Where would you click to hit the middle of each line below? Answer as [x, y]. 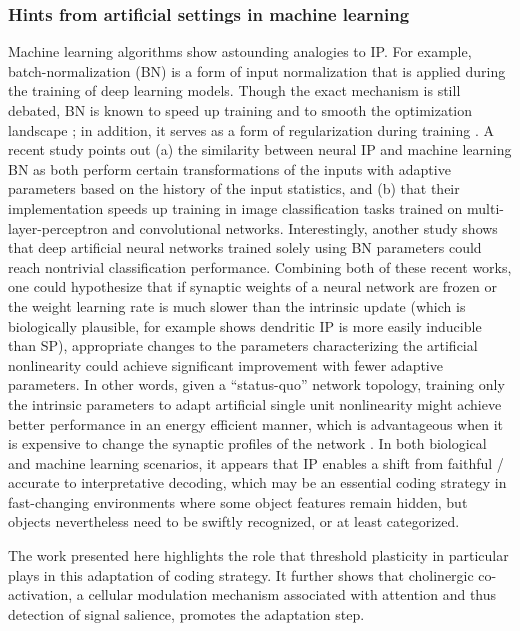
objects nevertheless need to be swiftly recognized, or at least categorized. [234, 521]
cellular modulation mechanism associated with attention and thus [292, 594]
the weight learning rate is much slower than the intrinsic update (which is [237, 305]
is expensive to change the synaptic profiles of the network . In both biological [247, 443]
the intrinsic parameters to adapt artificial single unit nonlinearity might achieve [255, 403]
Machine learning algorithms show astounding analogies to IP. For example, [240, 51]
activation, [40, 594]
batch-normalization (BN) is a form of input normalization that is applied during [257, 70]
